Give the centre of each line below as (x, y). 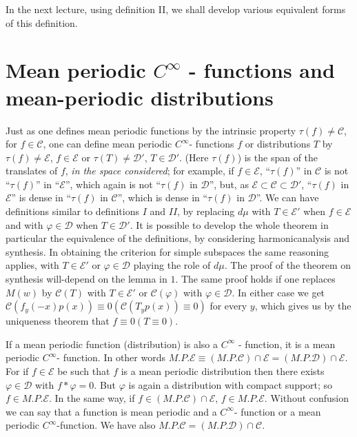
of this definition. (42, 22)
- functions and (262, 70)
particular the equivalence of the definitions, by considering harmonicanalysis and (178, 238)
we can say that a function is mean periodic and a (111, 411)
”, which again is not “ (113, 184)
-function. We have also (106, 425)
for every (228, 306)
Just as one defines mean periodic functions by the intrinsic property (151, 130)
